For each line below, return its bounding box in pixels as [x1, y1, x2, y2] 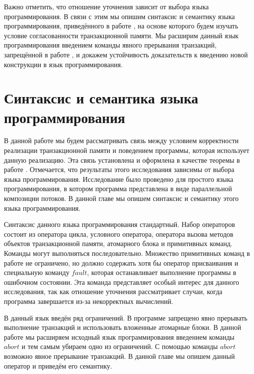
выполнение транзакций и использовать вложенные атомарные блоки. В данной [4, 322, 241, 332]
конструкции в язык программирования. [4, 59, 123, 69]
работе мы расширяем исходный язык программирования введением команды [4, 331, 234, 342]
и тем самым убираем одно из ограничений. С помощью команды [22, 341, 218, 351]
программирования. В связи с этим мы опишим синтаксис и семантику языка [4, 11, 235, 21]
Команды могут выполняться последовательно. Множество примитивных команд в [4, 248, 250, 258]
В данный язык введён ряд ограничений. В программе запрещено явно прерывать [4, 312, 248, 323]
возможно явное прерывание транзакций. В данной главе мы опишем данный [4, 350, 235, 361]
